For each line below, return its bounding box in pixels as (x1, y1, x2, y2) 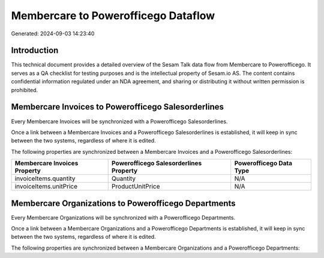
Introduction (11, 45, 59, 56)
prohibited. (11, 86, 38, 93)
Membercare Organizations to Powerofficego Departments (11, 198, 236, 208)
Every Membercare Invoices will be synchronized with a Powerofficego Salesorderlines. (11, 117, 228, 125)
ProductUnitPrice (111, 183, 160, 191)
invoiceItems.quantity (14, 174, 76, 183)
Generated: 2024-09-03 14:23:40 (11, 30, 95, 37)
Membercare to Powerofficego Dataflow (11, 9, 215, 22)
